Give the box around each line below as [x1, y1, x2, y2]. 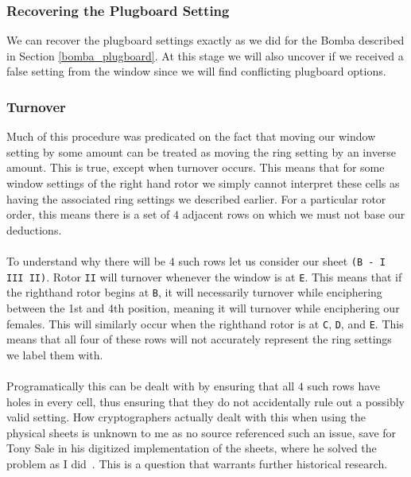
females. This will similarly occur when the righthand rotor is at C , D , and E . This [6, 315, 404, 332]
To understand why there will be [6, 252, 166, 269]
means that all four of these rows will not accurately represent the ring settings [6, 331, 392, 347]
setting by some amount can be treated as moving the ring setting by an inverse [6, 143, 397, 160]
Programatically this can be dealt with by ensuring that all [6, 377, 295, 394]
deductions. [6, 221, 62, 238]
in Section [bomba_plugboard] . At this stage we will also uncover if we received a [6, 47, 404, 64]
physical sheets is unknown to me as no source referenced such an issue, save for [6, 424, 397, 440]
